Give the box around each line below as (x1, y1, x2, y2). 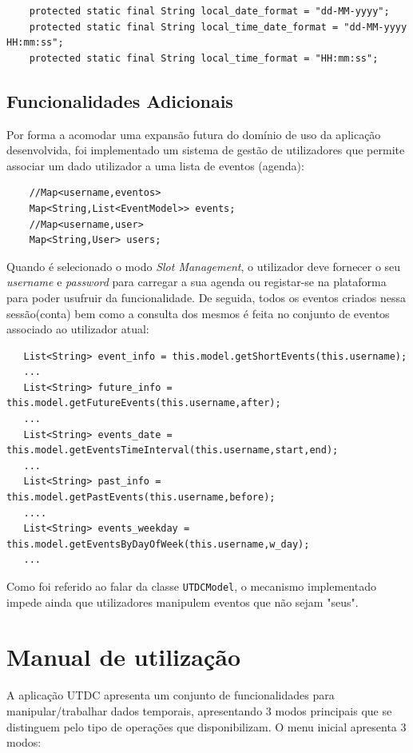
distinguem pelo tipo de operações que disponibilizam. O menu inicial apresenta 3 (6, 718, 407, 735)
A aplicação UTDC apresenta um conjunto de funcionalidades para (6, 687, 335, 703)
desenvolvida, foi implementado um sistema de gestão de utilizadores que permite (6, 141, 405, 158)
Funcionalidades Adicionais (6, 88, 233, 113)
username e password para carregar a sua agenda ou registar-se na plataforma (6, 273, 387, 290)
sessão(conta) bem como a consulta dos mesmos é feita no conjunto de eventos (6, 305, 390, 321)
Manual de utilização (6, 640, 241, 673)
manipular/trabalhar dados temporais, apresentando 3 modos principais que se (6, 702, 392, 719)
